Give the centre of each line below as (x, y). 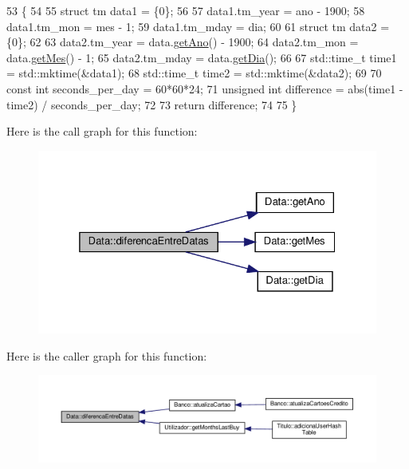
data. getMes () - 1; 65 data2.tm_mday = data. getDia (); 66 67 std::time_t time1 (202, 57)
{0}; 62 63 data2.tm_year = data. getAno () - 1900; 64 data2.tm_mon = (183, 42)
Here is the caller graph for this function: (107, 355)
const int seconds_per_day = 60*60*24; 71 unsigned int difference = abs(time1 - (205, 88)
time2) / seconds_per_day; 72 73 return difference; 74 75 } (152, 104)
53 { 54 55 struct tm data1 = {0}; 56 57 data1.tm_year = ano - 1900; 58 (186, 10)
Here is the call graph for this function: (102, 131)
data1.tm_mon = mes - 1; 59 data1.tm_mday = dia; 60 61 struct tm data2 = (198, 26)
